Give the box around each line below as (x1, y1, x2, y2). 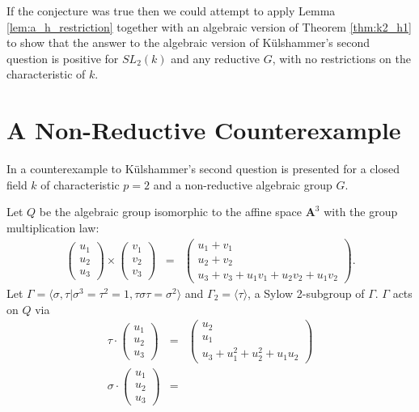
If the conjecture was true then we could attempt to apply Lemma (6, 2, 336, 19)
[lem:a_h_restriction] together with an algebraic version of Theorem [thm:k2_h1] (6, 18, 412, 35)
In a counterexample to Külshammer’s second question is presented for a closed (6, 160, 400, 177)
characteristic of (6, 66, 86, 83)
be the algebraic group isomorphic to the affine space (39, 203, 303, 220)
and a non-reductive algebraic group (153, 176, 332, 193)
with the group (324, 203, 398, 220)
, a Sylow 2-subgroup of (248, 285, 365, 302)
